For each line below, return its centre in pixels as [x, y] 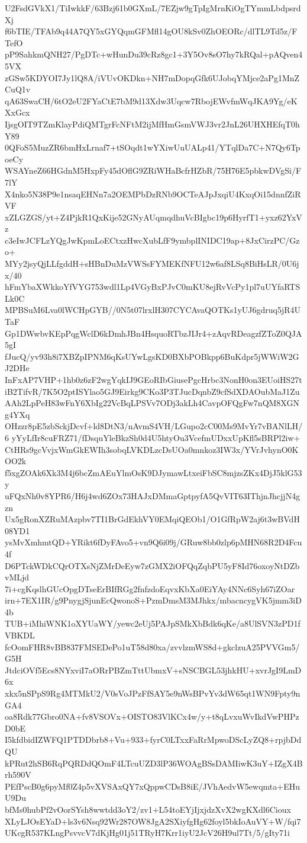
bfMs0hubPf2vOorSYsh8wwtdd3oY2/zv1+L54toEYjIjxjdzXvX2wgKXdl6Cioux [148, 809]
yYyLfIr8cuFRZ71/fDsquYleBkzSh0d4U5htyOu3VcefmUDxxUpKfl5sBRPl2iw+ [156, 437]
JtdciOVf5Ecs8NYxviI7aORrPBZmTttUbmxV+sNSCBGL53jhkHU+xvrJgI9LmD [153, 670]
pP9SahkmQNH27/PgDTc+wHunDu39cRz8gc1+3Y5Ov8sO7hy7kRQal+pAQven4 [154, 54]
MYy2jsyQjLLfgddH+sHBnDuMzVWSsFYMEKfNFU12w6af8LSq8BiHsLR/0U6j [152, 264]
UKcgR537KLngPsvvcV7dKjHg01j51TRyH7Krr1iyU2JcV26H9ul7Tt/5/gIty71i [147, 833]
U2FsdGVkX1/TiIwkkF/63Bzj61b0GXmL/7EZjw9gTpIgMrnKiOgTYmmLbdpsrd [153, 8]
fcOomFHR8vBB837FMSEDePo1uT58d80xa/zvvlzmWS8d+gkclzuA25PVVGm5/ [152, 646]
